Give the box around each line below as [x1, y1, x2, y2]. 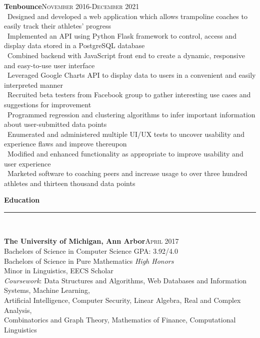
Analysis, [4, 304, 32, 315]
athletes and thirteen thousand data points [4, 178, 135, 188]
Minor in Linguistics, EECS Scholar [4, 265, 113, 276]
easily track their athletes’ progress [4, 21, 111, 31]
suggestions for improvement [4, 99, 91, 109]
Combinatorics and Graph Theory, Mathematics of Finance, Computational [4, 314, 236, 325]
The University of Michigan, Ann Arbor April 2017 [4, 236, 179, 246]
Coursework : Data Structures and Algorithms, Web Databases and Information [4, 275, 247, 285]
